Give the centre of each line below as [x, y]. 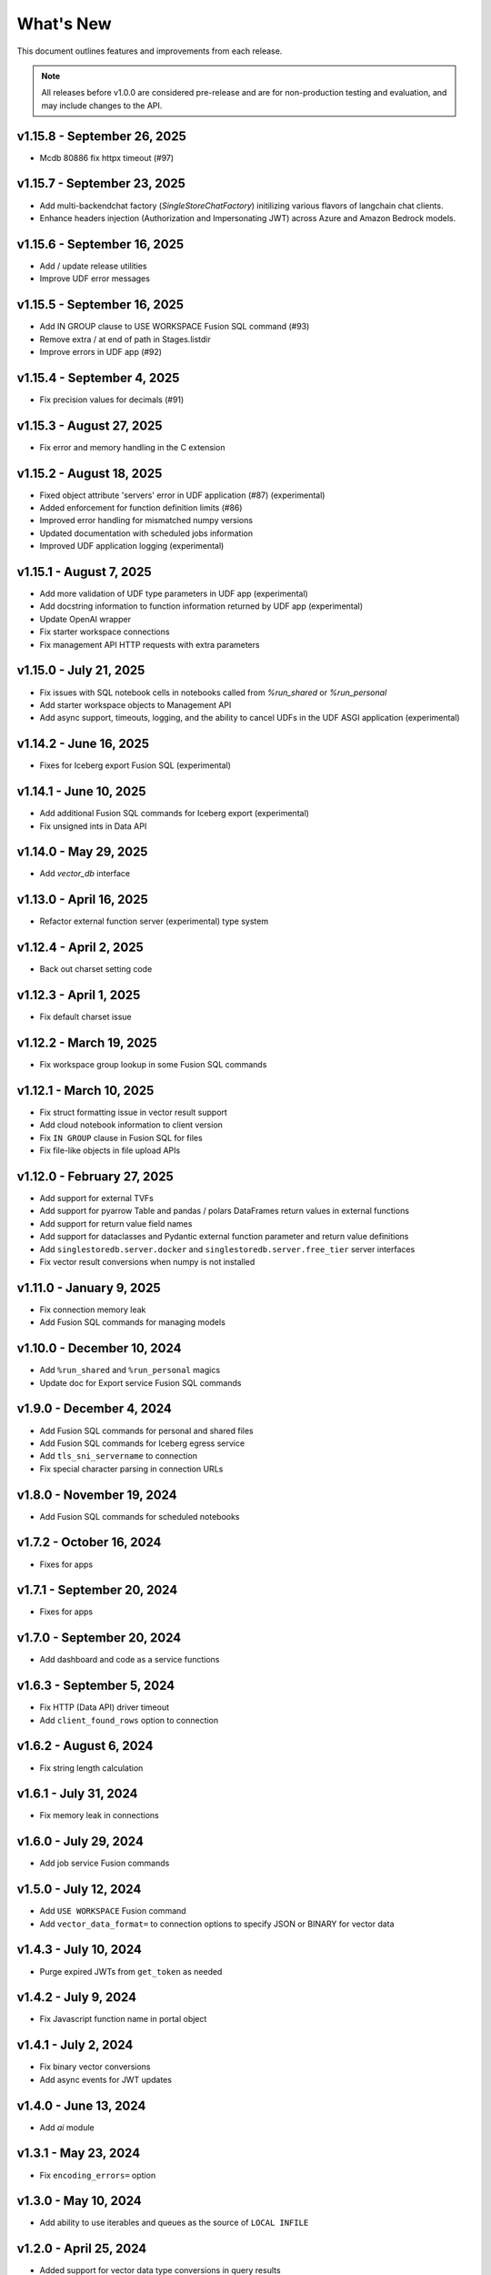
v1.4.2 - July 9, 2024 [76, 1997]
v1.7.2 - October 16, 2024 [89, 1542]
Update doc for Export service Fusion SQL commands [140, 1382]
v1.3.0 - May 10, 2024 [80, 2201]
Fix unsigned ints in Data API [93, 826]
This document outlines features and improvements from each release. [150, 51]
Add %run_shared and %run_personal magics [130, 1370]
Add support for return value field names [116, 1223]
